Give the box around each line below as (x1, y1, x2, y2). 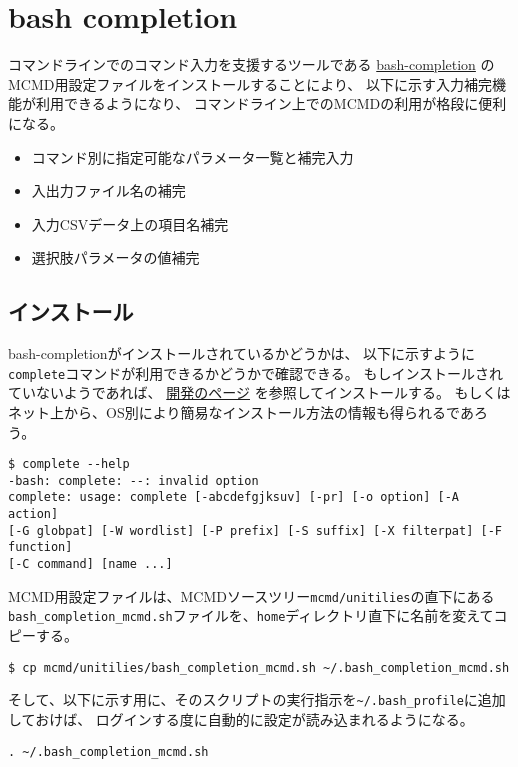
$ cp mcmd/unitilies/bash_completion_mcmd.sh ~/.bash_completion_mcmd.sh (8, 660, 510, 675)
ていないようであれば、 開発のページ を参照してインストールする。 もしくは (8, 382, 511, 403)
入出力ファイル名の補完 (31, 180, 186, 201)
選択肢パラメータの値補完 (31, 247, 200, 268)
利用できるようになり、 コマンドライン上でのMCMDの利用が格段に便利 (35, 93, 507, 114)
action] (8, 507, 59, 522)
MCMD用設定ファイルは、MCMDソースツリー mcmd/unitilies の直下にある (8, 585, 495, 606)
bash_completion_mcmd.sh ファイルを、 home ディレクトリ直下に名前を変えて (8, 605, 494, 626)
